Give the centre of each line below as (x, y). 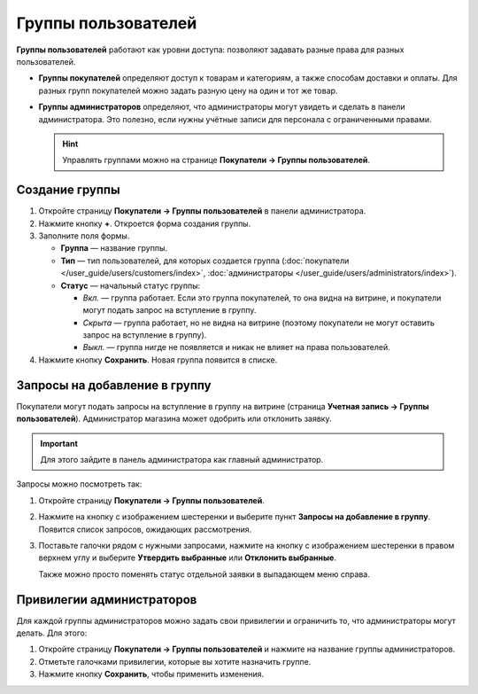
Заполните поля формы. (84, 236)
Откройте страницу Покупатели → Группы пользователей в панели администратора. (202, 211)
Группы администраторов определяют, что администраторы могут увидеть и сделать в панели (222, 107)
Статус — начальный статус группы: (131, 285)
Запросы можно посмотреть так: (79, 484)
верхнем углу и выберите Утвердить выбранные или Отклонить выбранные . (187, 558)
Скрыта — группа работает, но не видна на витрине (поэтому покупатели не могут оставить (259, 323)
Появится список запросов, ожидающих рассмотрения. (145, 529)
